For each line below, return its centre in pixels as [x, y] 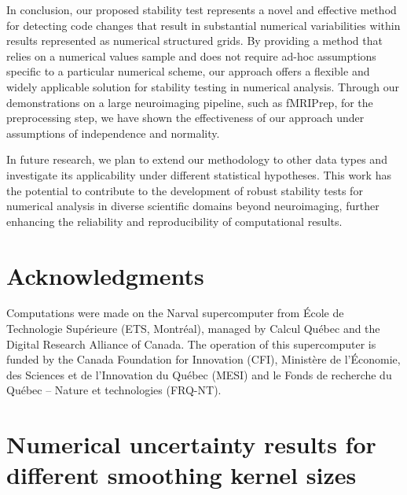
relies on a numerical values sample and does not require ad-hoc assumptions [191, 55]
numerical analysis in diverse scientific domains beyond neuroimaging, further [193, 206]
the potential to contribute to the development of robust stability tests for [185, 190]
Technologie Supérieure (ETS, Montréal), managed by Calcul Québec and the [193, 329]
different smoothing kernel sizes [181, 475]
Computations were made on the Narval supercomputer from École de [175, 313]
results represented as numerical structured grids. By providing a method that [194, 41]
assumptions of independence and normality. [113, 133]
